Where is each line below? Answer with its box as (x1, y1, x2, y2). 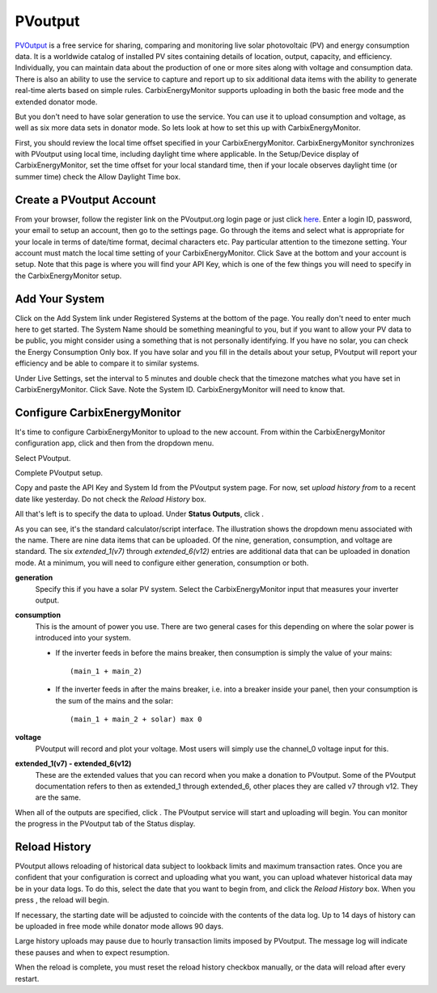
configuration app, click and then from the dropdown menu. (15, 438, 214, 448)
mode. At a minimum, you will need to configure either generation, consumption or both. (15, 558, 309, 568)
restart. (15, 974, 40, 983)
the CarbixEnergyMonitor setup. (15, 271, 122, 281)
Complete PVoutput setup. (15, 468, 104, 478)
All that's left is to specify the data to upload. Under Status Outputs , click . (15, 509, 265, 519)
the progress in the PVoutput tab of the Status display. (15, 819, 196, 829)
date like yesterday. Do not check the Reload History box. (15, 494, 206, 504)
